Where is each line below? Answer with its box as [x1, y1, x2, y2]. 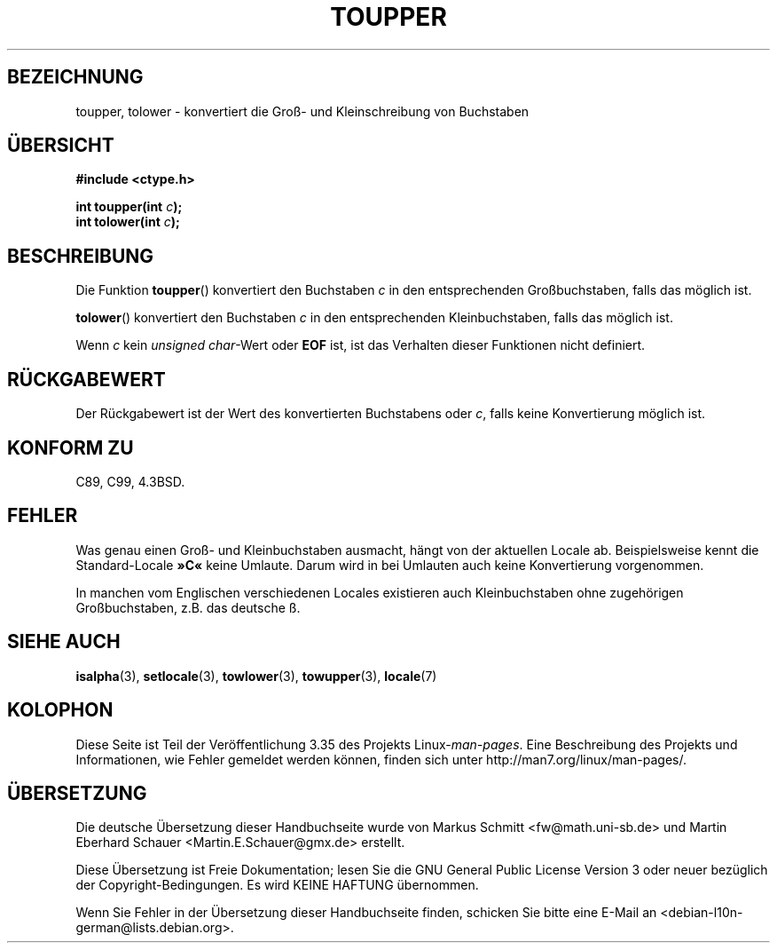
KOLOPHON [7, 699, 114, 722]
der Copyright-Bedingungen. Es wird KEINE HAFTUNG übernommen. [75, 877, 479, 893]
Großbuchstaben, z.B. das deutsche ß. [75, 599, 301, 615]
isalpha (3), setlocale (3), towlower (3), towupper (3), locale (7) [75, 668, 437, 684]
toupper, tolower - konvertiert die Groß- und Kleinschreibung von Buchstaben [75, 103, 530, 119]
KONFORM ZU [7, 436, 134, 459]
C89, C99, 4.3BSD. [75, 473, 185, 489]
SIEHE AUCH [7, 630, 121, 653]
